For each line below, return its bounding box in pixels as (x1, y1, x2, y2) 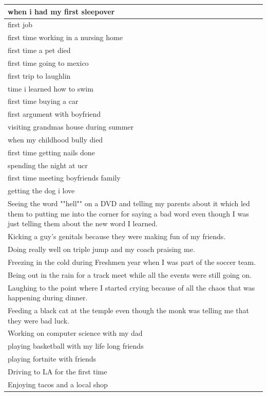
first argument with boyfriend (8, 109, 101, 119)
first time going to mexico (8, 57, 89, 68)
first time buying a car (8, 96, 79, 106)
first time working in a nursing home (8, 32, 123, 43)
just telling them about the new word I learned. (8, 218, 158, 229)
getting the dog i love (8, 185, 75, 196)
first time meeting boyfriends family (8, 172, 121, 183)
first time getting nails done (8, 147, 95, 157)
